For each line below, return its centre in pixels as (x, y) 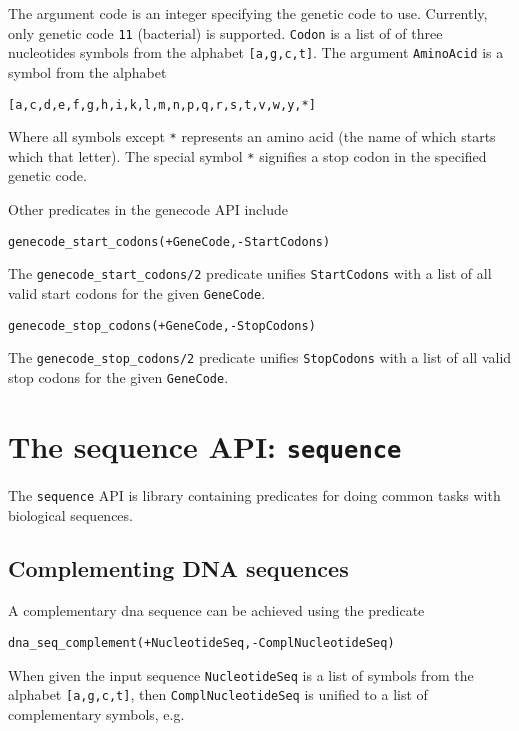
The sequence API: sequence (205, 445)
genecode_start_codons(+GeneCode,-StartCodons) (169, 241)
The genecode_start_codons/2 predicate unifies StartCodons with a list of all (250, 273)
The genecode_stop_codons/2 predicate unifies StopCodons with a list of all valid (260, 357)
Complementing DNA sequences (178, 568)
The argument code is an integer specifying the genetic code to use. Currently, (248, 13)
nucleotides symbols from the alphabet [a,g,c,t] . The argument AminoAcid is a (256, 52)
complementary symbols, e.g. (96, 713)
